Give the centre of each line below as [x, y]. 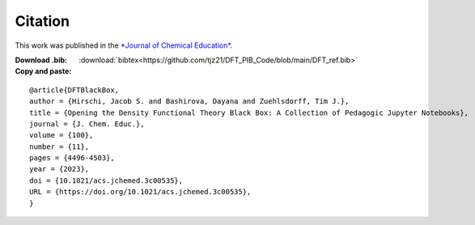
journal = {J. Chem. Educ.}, [87, 124]
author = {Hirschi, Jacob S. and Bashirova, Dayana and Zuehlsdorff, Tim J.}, [189, 102]
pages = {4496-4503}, [72, 158]
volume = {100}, [61, 135]
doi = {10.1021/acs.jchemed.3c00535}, [106, 180]
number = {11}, [59, 146]
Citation [42, 21]
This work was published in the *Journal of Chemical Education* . [124, 45]
